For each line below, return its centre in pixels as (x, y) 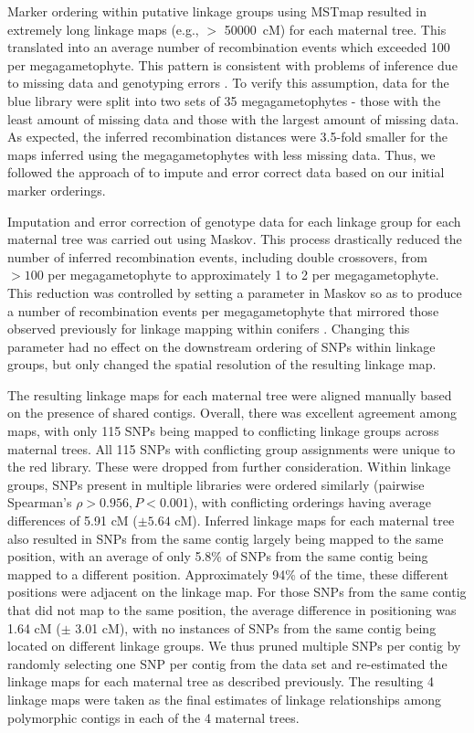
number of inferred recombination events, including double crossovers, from (217, 256)
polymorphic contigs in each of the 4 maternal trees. (153, 717)
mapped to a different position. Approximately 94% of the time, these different (228, 574)
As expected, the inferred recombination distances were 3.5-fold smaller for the (227, 137)
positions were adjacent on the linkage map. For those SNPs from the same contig (237, 592)
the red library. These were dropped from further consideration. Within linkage (229, 467)
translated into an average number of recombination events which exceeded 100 (229, 47)
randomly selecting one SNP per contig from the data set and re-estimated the (227, 663)
